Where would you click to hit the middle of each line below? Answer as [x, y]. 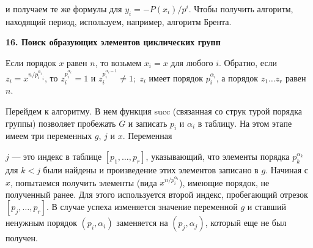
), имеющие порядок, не [224, 182]
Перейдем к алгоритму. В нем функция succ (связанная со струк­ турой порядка [154, 111]
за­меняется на [142, 223]
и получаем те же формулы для [64, 9]
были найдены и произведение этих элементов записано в [151, 169]
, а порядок [237, 77]
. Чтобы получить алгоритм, [241, 9]
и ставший [267, 207]
